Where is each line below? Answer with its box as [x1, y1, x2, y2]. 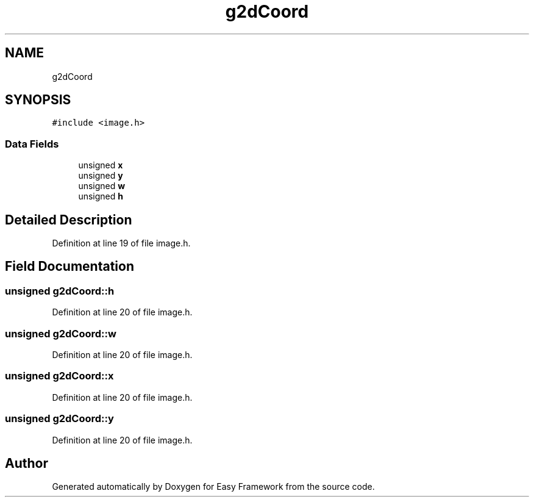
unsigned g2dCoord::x [5, 370, 114, 382]
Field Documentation [5, 259, 134, 274]
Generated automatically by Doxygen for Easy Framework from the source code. [52, 481, 375, 492]
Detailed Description [5, 212, 132, 228]
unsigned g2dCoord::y [5, 412, 114, 425]
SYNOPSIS [5, 92, 71, 108]
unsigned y [78, 170, 123, 181]
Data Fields [5, 137, 59, 150]
